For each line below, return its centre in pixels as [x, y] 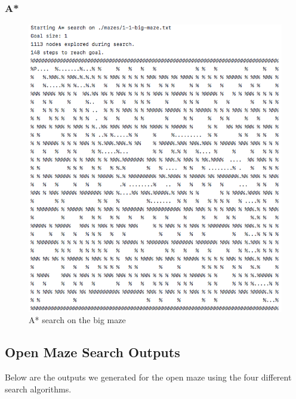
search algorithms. [38, 389]
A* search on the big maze [77, 320]
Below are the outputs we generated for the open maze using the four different [148, 377]
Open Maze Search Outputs [92, 352]
